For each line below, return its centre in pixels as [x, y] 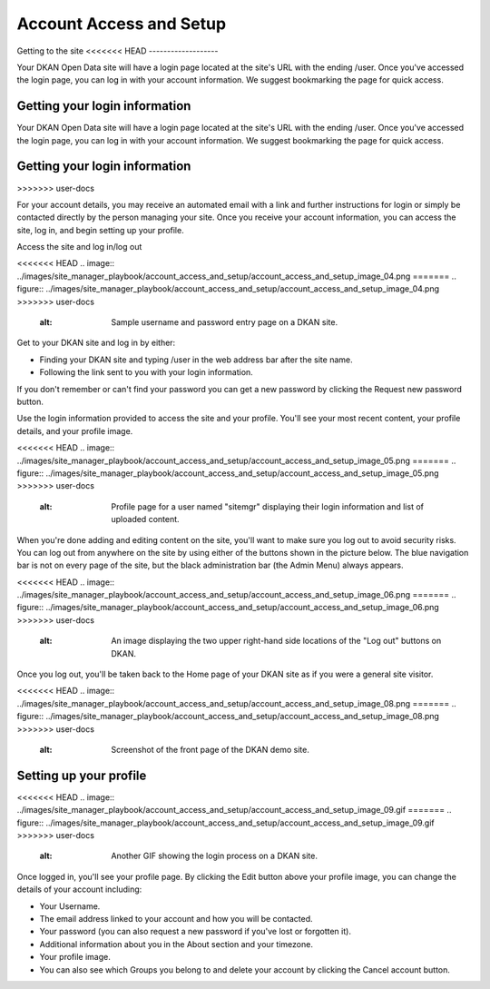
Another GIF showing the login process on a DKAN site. [214, 856]
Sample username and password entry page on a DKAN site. [225, 322]
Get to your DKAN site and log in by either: [96, 343]
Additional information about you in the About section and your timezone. [176, 944]
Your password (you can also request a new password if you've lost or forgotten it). [195, 932]
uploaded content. [146, 519]
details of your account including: [79, 889]
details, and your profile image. [75, 430]
